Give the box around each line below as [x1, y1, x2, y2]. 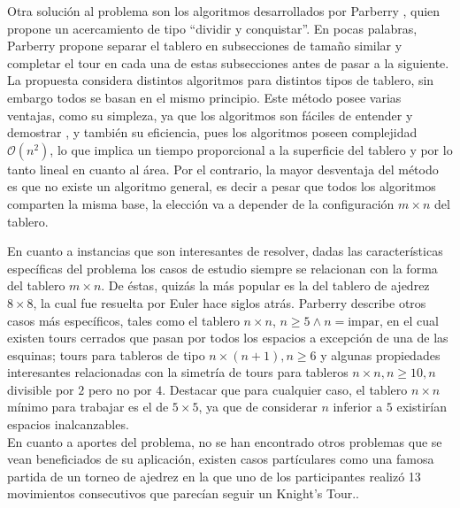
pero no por [88, 380, 152, 398]
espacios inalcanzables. [7, 415, 129, 434]
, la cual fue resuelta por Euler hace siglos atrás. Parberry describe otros [33, 293, 426, 312]
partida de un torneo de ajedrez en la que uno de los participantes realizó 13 [7, 466, 421, 485]
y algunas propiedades [320, 345, 441, 364]
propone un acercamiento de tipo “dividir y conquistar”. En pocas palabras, [7, 19, 418, 37]
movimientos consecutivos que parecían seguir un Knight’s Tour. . [7, 484, 359, 503]
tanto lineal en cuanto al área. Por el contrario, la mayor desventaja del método [7, 159, 439, 178]
